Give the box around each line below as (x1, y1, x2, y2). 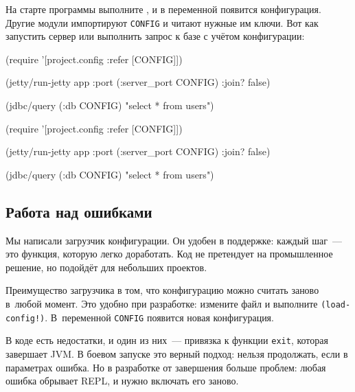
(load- (321, 299, 351, 310)
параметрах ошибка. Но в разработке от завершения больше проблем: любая (5, 360, 326, 374)
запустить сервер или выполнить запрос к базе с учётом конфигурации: (5, 29, 305, 43)
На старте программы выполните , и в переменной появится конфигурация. (5, 2, 321, 16)
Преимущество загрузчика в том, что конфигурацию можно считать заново (5, 283, 319, 297)
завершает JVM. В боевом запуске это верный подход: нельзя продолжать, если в (5, 346, 348, 360)
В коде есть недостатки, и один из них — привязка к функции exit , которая (5, 333, 328, 347)
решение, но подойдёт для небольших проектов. (5, 260, 207, 274)
